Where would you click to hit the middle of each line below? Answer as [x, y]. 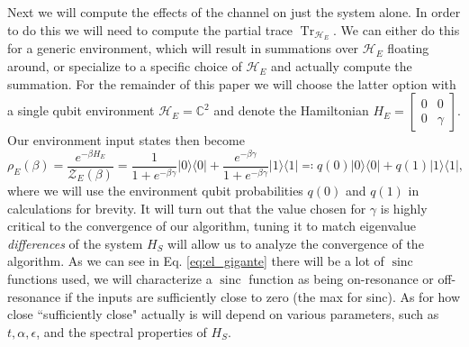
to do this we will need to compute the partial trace [150, 29]
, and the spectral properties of [122, 331]
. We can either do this [397, 29]
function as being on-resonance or [341, 278]
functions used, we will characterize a [110, 278]
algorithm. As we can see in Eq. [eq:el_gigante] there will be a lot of [196, 261]
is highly [404, 208]
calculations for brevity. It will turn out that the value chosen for [187, 208]
